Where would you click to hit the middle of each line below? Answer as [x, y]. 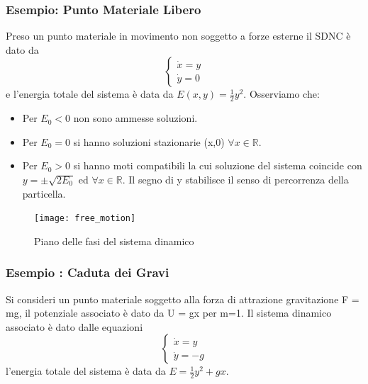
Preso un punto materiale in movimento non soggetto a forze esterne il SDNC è [178, 36]
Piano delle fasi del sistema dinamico [114, 241]
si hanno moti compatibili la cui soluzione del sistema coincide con [218, 165]
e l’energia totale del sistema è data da [90, 94]
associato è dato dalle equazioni [74, 326]
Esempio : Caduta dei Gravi [88, 272]
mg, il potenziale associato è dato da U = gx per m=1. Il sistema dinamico [169, 313]
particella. [44, 193]
